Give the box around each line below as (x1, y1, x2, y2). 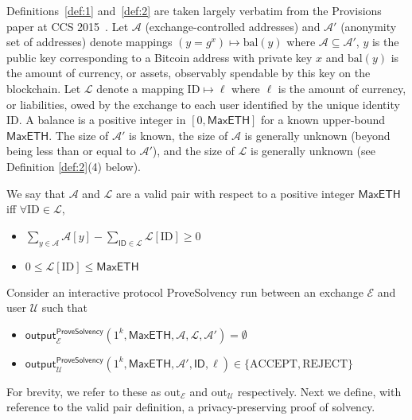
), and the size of (152, 142, 235, 159)
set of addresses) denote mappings (6, 33, 173, 50)
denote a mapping (96, 80, 184, 96)
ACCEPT (250, 358, 297, 370)
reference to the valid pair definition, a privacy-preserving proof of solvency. (6, 399, 375, 415)
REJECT (302, 358, 348, 370)
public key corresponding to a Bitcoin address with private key (6, 49, 313, 65)
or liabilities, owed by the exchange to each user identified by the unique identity (6, 95, 400, 112)
